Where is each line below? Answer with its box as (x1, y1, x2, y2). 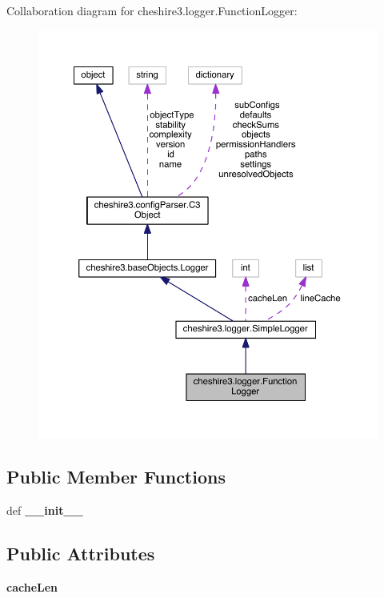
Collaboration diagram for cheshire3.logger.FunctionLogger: (6, 2, 298, 18)
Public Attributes (6, 540, 155, 565)
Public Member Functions (6, 464, 226, 489)
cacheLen (6, 578, 58, 595)
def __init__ (6, 501, 83, 518)
